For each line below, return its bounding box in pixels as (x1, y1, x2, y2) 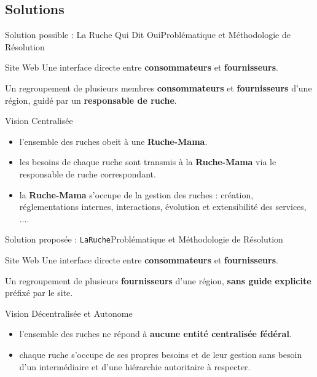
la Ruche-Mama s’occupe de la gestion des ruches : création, (19, 188, 254, 201)
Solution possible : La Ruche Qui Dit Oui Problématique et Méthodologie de (5, 28, 291, 41)
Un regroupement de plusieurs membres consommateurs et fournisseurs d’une (5, 81, 312, 94)
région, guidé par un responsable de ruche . (5, 93, 177, 106)
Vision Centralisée (5, 114, 73, 127)
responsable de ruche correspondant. (19, 167, 156, 180)
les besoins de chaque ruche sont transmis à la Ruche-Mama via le (19, 155, 276, 168)
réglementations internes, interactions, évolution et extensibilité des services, (19, 200, 307, 213)
